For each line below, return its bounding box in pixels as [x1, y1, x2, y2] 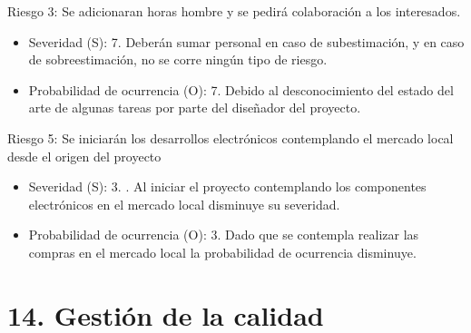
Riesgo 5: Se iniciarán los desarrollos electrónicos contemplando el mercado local [7, 128, 454, 147]
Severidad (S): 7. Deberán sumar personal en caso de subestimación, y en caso [28, 32, 465, 51]
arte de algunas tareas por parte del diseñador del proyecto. [28, 98, 361, 117]
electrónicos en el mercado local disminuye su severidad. [28, 194, 340, 213]
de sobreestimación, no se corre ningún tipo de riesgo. [28, 50, 328, 69]
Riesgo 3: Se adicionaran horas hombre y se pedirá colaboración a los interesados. [7, 2, 461, 20]
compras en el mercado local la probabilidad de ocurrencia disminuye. [28, 242, 417, 261]
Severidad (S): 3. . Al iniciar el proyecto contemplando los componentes [28, 177, 427, 196]
